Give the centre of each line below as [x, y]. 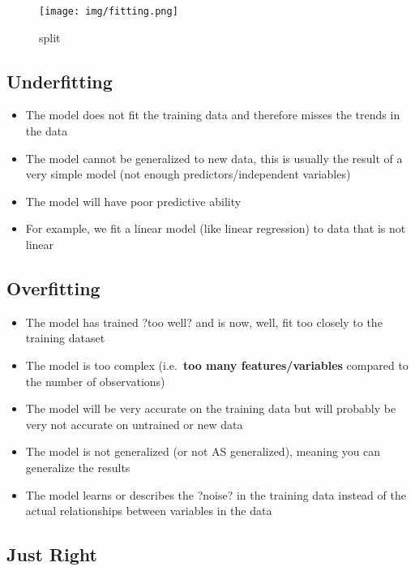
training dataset [65, 338]
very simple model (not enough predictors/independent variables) [188, 174]
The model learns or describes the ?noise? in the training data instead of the [216, 494]
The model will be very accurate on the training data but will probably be [211, 408]
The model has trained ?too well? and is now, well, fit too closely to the [204, 322]
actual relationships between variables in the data [149, 511]
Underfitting [60, 81]
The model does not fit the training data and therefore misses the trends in [213, 115]
